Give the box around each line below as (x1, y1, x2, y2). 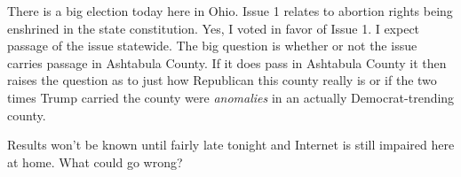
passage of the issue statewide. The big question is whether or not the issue (7, 36, 417, 55)
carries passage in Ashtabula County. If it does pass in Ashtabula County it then (7, 53, 447, 72)
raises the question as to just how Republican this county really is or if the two (7, 71, 437, 89)
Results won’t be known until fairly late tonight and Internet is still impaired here (7, 135, 455, 154)
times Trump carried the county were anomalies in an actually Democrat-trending (7, 88, 455, 106)
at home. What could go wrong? (7, 152, 183, 171)
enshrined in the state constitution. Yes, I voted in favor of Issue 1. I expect (7, 19, 420, 37)
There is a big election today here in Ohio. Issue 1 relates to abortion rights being (7, 2, 453, 19)
